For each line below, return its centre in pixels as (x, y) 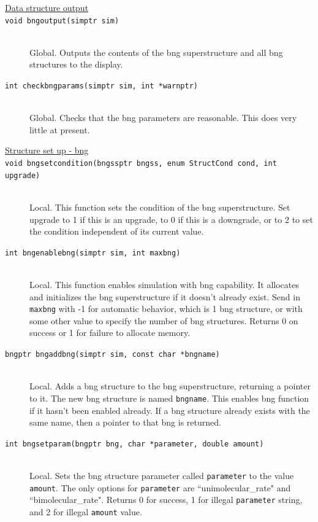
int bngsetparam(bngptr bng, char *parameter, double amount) (134, 444)
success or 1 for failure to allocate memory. (110, 333)
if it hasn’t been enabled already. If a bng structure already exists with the (170, 410)
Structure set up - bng (47, 150)
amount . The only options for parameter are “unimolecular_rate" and (160, 487)
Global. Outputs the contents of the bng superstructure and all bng (156, 52)
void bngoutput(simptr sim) (62, 21)
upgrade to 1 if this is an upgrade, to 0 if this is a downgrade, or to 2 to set (171, 219)
